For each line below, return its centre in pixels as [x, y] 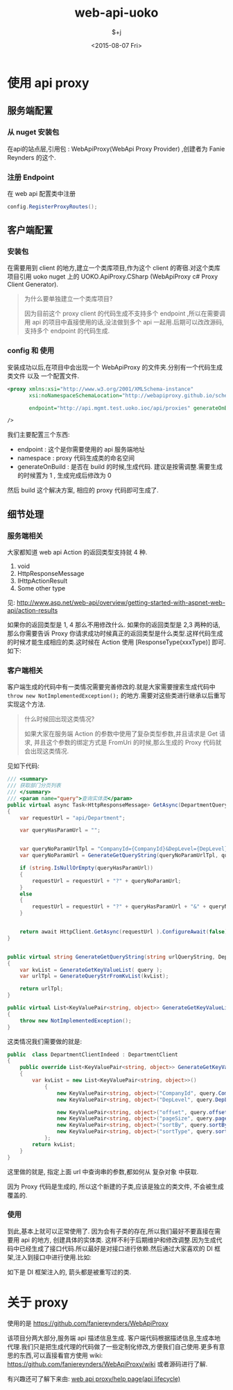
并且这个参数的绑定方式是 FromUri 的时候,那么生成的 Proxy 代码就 [128, 743]
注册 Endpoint [31, 177]
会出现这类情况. [46, 751]
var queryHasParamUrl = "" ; [60, 830]
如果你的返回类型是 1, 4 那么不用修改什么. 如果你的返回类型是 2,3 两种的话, [114, 624]
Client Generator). [33, 284]
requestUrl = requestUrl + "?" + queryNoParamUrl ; [107, 881]
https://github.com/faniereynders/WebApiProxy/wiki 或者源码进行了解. [107, 1364]
